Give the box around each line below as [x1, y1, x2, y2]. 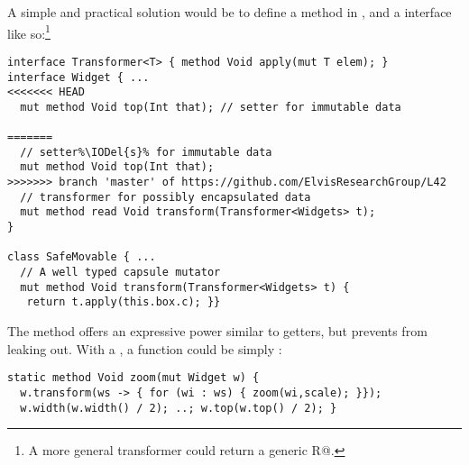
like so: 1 [7, 21, 51, 42]
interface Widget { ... [7, 70, 150, 84]
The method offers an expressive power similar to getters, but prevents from [7, 322, 428, 340]
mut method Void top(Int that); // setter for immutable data [20, 100, 401, 114]
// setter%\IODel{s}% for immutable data [20, 145, 272, 159]
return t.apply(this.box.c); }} [26, 296, 221, 309]
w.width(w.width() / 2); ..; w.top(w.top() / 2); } [20, 401, 337, 415]
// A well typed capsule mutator [20, 266, 221, 279]
